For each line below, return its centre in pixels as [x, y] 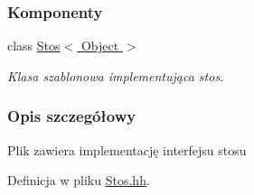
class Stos [34, 46]
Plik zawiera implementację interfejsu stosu [127, 149]
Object [100, 46]
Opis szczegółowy [72, 116]
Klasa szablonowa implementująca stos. [116, 75]
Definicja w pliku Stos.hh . [79, 180]
